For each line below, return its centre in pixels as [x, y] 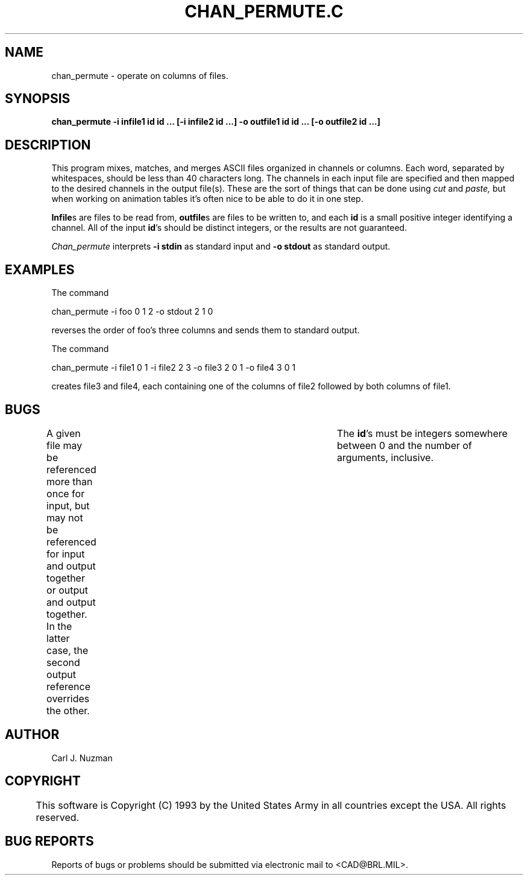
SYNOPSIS [38, 99]
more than [70, 481]
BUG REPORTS [49, 841]
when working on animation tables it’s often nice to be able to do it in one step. [207, 199]
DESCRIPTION [48, 145]
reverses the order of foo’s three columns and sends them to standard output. [206, 330]
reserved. [58, 817]
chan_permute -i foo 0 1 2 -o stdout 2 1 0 [132, 312]
